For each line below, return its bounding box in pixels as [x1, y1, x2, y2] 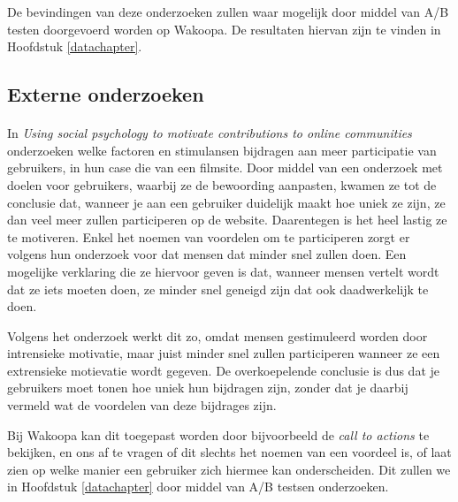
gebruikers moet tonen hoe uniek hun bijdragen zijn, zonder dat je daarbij [7, 378, 408, 397]
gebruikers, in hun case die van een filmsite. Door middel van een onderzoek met [7, 158, 443, 177]
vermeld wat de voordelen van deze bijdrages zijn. [7, 396, 277, 415]
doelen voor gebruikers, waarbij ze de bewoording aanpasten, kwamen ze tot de [7, 175, 437, 194]
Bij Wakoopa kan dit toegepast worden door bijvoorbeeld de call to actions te [7, 425, 430, 444]
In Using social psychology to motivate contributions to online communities [7, 124, 412, 142]
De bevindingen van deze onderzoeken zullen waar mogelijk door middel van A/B [7, 3, 449, 20]
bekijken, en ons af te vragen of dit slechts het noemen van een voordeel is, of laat [7, 443, 452, 461]
